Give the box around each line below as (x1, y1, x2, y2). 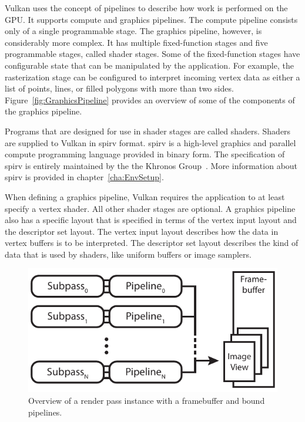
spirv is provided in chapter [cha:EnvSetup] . (5, 171, 164, 183)
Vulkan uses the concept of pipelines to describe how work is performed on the (5, 2, 288, 13)
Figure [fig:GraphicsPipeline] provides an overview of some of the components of (5, 93, 295, 106)
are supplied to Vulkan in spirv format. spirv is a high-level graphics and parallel (5, 136, 296, 148)
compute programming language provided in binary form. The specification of (5, 148, 285, 160)
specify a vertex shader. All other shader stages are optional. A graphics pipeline (5, 202, 296, 214)
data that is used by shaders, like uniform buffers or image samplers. (5, 248, 252, 260)
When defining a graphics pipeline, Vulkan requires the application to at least (5, 190, 285, 202)
